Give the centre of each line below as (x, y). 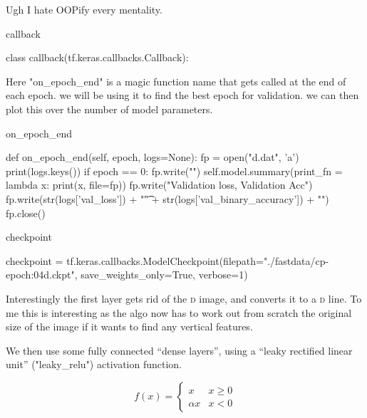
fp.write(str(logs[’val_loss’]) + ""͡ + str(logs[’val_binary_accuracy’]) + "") (167, 198)
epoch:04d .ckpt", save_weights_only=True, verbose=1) (127, 275)
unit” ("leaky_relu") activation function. (94, 364)
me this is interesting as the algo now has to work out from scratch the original (179, 312)
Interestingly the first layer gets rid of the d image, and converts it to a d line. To (184, 298)
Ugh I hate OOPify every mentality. (84, 9)
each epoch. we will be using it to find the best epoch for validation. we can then (182, 95)
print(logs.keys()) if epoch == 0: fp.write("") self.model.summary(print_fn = (174, 171)
